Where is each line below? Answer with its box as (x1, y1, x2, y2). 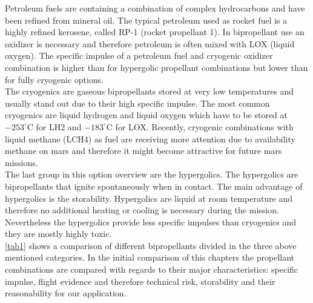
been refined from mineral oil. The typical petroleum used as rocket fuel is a (5, 13, 288, 26)
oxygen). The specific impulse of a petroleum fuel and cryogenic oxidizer (5, 49, 273, 62)
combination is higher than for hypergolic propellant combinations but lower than (5, 61, 308, 73)
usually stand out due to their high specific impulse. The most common (5, 96, 270, 109)
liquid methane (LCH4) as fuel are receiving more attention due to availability (5, 132, 295, 145)
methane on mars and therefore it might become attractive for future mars (5, 144, 282, 157)
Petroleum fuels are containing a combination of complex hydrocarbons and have (5, 2, 305, 14)
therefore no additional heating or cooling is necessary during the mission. (5, 204, 279, 216)
